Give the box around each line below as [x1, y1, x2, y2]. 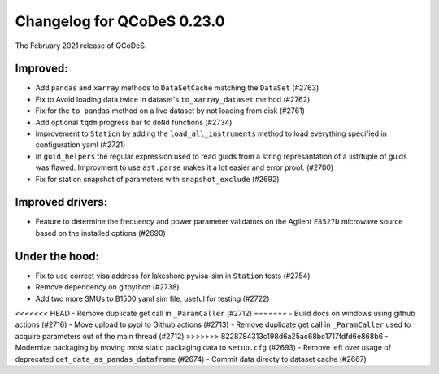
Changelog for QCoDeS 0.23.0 [15, 12, 225, 30]
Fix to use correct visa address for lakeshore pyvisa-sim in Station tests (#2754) [35, 271, 311, 280]
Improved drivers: [15, 195, 108, 209]
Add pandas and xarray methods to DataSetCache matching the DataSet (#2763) [35, 83, 319, 93]
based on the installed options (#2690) [35, 228, 166, 237]
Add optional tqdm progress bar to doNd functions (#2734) [35, 117, 233, 127]
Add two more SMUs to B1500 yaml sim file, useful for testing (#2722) [35, 294, 270, 303]
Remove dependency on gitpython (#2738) [35, 282, 180, 292]
